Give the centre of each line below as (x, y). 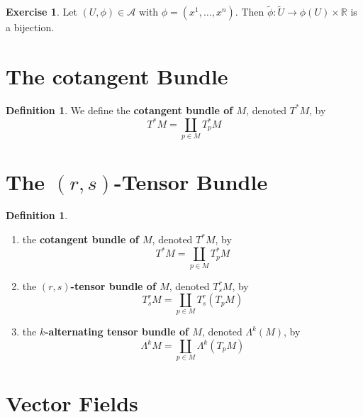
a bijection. (30, 27)
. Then (250, 12)
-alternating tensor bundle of (117, 332)
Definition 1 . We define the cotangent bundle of (119, 110)
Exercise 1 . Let (41, 12)
